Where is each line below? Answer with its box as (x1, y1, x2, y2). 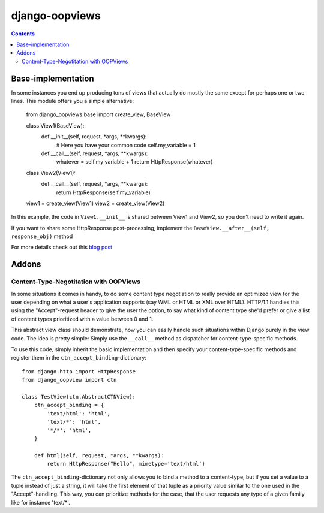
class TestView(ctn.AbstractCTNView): (22, 393, 136, 400)
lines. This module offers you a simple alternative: (11, 98, 134, 105)
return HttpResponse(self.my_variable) (56, 189, 151, 196)
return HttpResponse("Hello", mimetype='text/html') (47, 460, 205, 467)
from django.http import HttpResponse (22, 368, 136, 375)
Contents (11, 30, 35, 37)
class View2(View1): (26, 169, 76, 176)
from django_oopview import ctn (22, 376, 117, 384)
